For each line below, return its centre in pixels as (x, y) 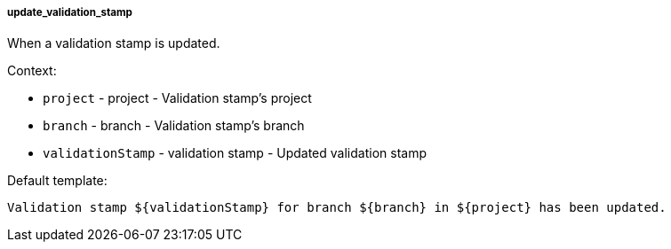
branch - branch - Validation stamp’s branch (174, 126)
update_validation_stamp (70, 12)
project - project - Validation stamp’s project (177, 98)
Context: (32, 71)
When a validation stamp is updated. (114, 43)
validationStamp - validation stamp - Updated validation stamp (235, 153)
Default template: (57, 181)
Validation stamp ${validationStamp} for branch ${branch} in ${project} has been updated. (337, 208)
